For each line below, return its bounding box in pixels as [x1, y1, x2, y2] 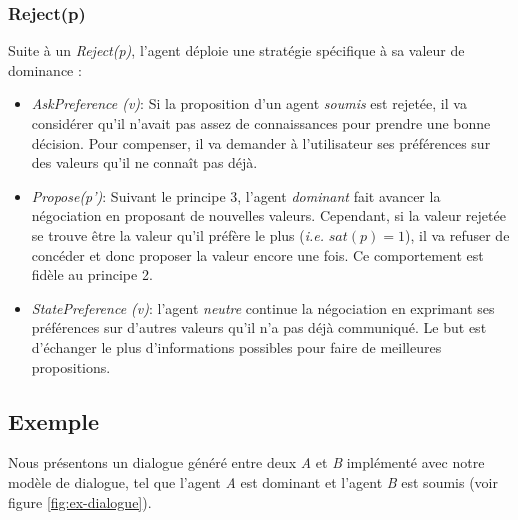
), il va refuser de [404, 224, 510, 245]
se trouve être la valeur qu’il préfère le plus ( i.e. [31, 224, 325, 245]
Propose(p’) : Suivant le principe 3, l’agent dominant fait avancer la [31, 185, 441, 206]
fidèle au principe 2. [31, 264, 153, 285]
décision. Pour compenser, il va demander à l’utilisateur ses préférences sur [31, 132, 491, 153]
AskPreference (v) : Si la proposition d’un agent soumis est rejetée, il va [31, 93, 467, 114]
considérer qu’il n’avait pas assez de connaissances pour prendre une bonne [31, 113, 491, 133]
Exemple [8, 405, 99, 436]
